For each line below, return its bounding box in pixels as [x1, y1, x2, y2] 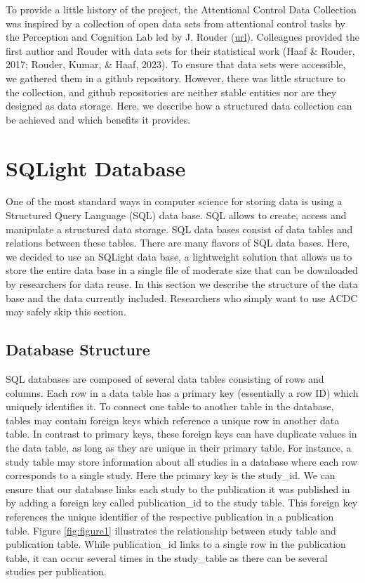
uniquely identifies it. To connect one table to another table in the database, [6, 399, 334, 414]
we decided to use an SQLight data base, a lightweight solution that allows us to [6, 249, 352, 263]
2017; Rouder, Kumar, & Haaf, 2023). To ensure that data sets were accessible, [6, 57, 346, 72]
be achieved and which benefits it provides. [6, 112, 191, 126]
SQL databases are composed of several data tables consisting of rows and [6, 372, 324, 386]
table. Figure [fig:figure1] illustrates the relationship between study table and [6, 523, 336, 537]
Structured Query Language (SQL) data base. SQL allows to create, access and [6, 208, 347, 223]
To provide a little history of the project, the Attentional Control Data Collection [6, 2, 357, 16]
